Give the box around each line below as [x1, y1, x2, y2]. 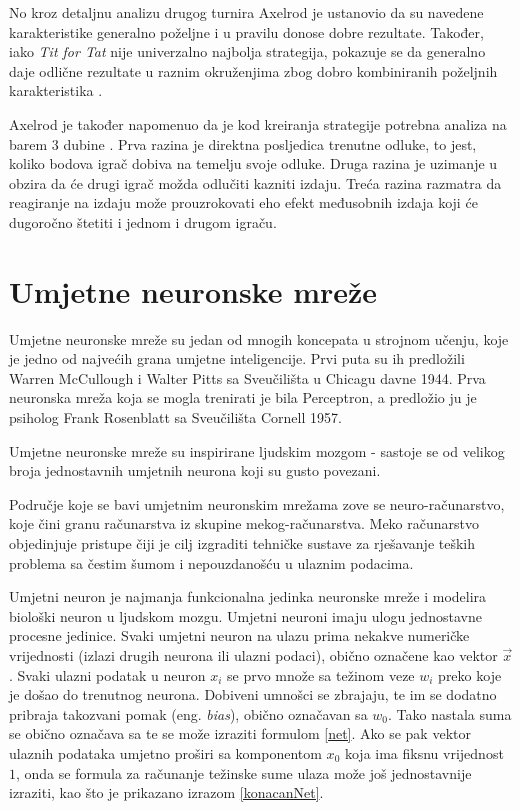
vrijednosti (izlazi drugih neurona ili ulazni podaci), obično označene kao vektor [9, 644, 498, 665]
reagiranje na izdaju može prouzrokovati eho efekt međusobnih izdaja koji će [9, 192, 478, 213]
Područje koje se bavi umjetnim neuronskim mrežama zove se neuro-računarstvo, [9, 493, 505, 514]
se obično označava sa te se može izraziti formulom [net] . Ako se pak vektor [9, 723, 471, 744]
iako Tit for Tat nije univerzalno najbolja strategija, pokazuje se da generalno [9, 41, 486, 62]
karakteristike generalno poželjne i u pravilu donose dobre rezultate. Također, [9, 21, 484, 42]
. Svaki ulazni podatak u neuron [9, 664, 206, 685]
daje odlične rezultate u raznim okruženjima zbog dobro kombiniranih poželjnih [9, 60, 498, 81]
